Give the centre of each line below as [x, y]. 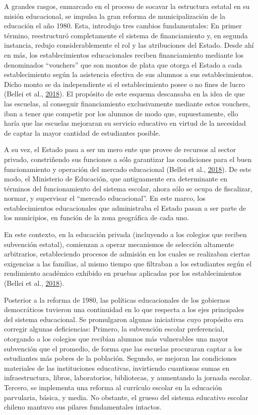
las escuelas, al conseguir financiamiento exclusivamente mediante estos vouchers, [127, 103]
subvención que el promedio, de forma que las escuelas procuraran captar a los [123, 348]
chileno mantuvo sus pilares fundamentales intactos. [83, 407]
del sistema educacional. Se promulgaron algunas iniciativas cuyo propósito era [124, 319]
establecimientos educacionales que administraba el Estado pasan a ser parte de [125, 207]
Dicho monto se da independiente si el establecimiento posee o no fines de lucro [125, 84]
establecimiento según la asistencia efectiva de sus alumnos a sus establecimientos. [129, 74]
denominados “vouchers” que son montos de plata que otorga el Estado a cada [123, 64]
